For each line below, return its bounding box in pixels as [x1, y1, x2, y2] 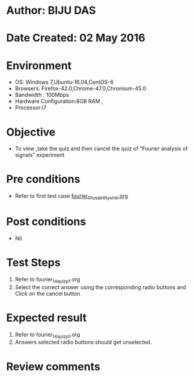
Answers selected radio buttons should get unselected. [14, 339, 152, 346]
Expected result [6, 311, 87, 325]
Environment [6, 58, 72, 72]
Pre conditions [6, 173, 80, 186]
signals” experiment [14, 152, 65, 159]
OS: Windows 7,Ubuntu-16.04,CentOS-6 [14, 79, 114, 86]
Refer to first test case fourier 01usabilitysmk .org [14, 192, 128, 201]
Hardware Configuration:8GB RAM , [14, 97, 103, 105]
